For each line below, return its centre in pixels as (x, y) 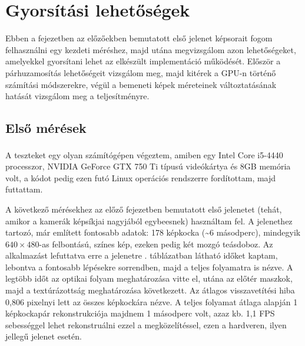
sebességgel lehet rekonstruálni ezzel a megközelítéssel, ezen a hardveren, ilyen (146, 324)
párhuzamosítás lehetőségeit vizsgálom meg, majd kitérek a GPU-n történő (141, 72)
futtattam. (24, 189)
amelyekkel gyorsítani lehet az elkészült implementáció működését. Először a (143, 61)
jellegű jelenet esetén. (44, 336)
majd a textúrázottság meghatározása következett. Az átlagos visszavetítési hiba (150, 290)
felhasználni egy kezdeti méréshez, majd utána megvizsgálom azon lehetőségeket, (151, 49)
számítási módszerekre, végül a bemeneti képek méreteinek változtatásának (141, 84)
